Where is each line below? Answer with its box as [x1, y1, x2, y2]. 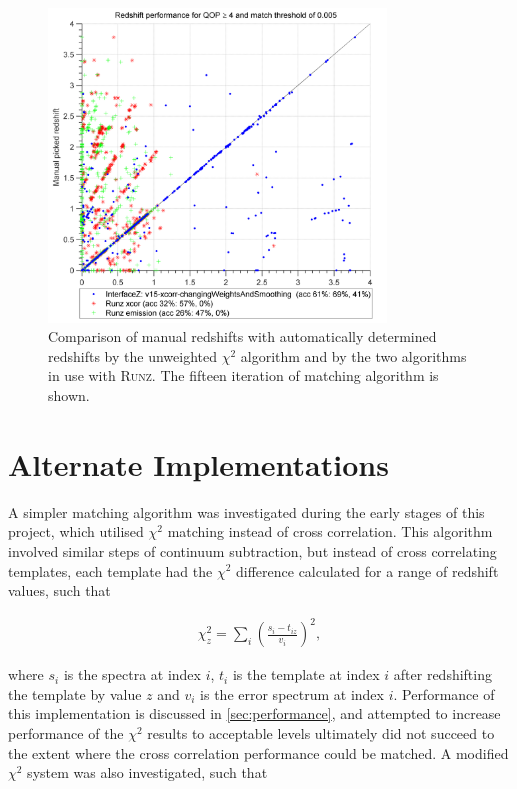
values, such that [8, 580, 111, 601]
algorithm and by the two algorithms [240, 345, 467, 366]
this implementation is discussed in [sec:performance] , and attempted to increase [8, 703, 501, 724]
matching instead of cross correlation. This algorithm [167, 521, 493, 542]
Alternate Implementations [8, 443, 389, 484]
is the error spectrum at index [200, 683, 384, 704]
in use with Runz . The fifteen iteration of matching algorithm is [48, 365, 439, 386]
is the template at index [232, 664, 380, 685]
